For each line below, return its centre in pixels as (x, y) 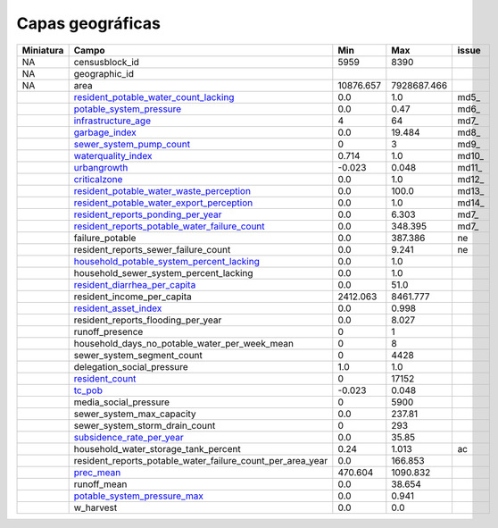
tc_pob (88, 390)
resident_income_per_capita (133, 297)
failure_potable (105, 238)
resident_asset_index (118, 308)
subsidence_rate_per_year (129, 437)
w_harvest (95, 507)
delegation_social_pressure (131, 366)
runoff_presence (108, 331)
